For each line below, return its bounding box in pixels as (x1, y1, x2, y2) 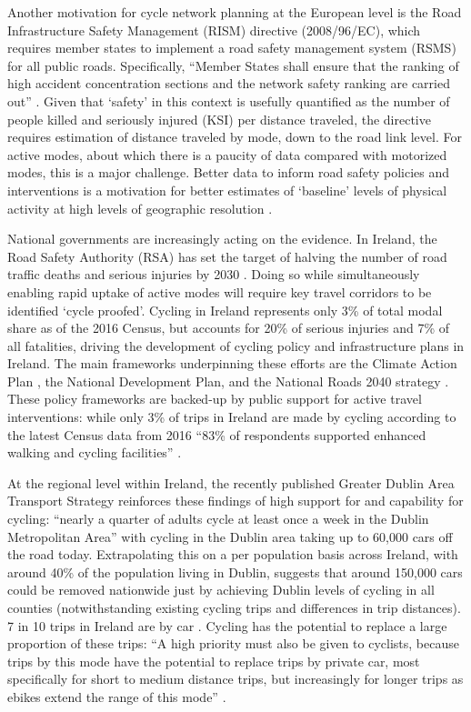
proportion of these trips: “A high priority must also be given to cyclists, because (7, 634, 459, 653)
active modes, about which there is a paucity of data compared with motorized (7, 145, 447, 164)
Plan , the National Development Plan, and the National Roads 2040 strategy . (7, 371, 449, 390)
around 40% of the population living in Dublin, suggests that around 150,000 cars (7, 562, 463, 581)
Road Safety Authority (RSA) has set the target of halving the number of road (7, 246, 447, 266)
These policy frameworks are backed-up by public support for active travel (7, 389, 422, 408)
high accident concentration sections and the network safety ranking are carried (7, 74, 450, 93)
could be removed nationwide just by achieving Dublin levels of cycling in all (7, 580, 435, 599)
